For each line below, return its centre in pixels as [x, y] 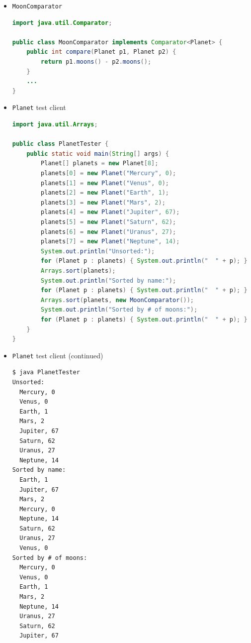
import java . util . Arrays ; [55, 125]
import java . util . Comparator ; [62, 23]
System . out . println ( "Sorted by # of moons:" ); [119, 310]
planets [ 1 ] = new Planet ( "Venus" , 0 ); [105, 183]
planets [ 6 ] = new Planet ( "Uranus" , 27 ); [109, 232]
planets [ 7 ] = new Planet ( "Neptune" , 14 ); [110, 242]
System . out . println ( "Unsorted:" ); [98, 251]
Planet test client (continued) [58, 355]
